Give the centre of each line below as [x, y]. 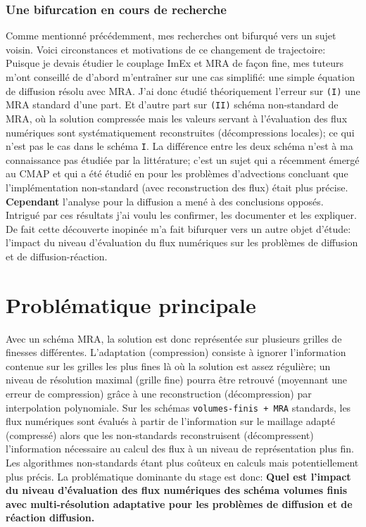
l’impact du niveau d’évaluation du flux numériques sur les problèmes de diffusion [182, 242]
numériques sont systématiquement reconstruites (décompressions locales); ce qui [180, 132]
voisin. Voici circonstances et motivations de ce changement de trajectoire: [166, 49]
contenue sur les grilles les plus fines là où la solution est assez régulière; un [168, 366]
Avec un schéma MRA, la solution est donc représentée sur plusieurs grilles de [174, 338]
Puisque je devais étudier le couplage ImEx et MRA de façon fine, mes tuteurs [175, 63]
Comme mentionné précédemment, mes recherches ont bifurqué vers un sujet [171, 36]
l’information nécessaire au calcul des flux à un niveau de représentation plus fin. [180, 449]
